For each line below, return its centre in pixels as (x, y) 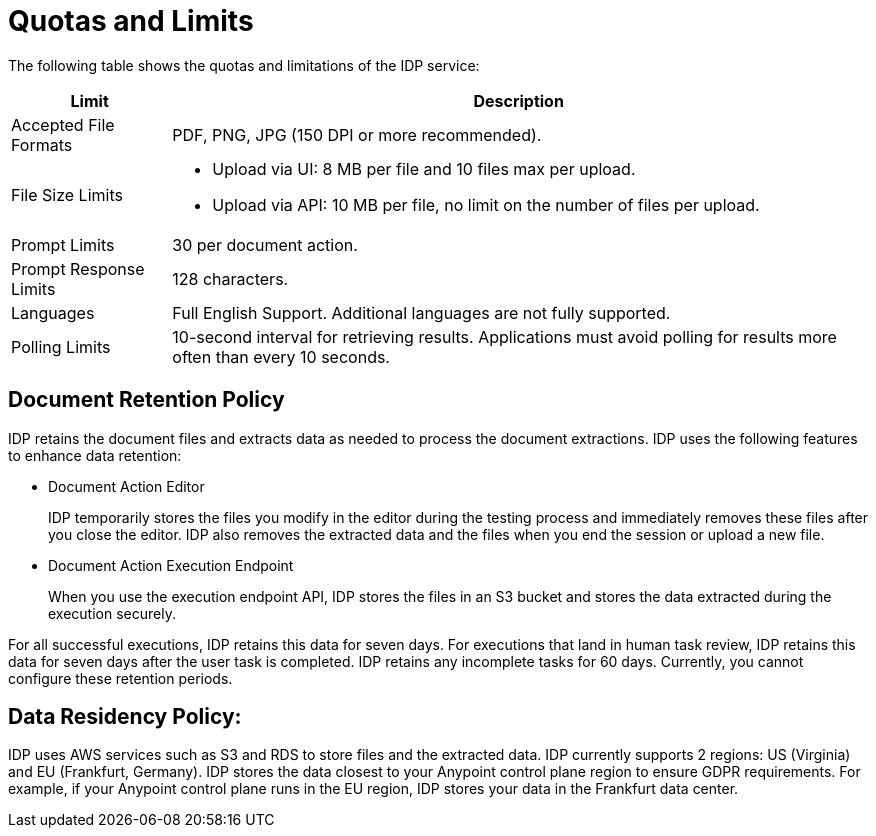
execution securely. (112, 613)
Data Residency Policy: (125, 717)
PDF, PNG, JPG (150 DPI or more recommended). (357, 134)
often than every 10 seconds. (281, 356)
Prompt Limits (63, 244)
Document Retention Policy (146, 400)
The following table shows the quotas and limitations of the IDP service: (244, 65)
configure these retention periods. (120, 678)
